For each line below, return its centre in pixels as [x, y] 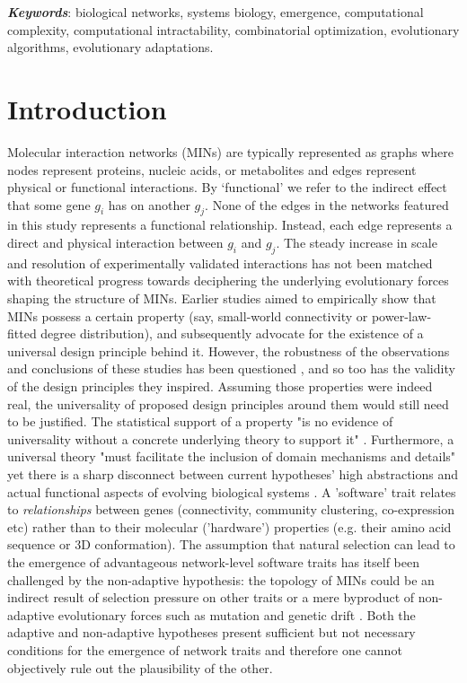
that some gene [49, 204]
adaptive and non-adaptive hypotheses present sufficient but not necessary [211, 632]
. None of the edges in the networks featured [327, 204]
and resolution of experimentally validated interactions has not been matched [220, 263]
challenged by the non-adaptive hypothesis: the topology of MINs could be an [221, 579]
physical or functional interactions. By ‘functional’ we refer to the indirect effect [227, 187]
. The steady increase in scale [357, 243]
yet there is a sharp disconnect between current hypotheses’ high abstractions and [233, 474]
